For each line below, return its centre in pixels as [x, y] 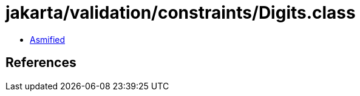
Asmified [48, 39]
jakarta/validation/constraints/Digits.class [181, 13]
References [41, 63]
